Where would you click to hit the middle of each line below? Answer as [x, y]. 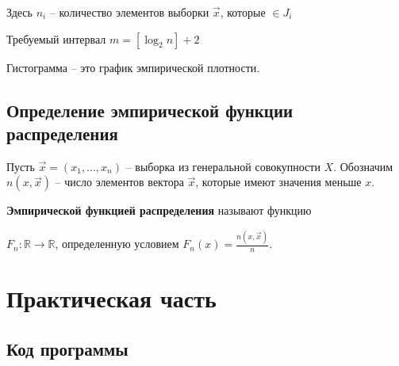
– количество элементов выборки [129, 12]
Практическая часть [111, 298]
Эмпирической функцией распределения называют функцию [159, 210]
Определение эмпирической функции [150, 110]
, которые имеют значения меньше [278, 182]
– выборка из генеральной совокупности [223, 166]
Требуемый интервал [56, 38]
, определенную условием [117, 244]
